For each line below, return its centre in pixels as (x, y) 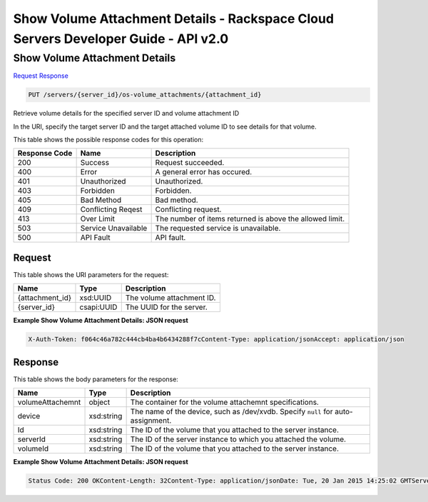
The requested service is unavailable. (218, 229)
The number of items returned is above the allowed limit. (250, 219)
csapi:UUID (98, 307)
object (100, 402)
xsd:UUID (96, 298)
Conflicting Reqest (111, 209)
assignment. (151, 421)
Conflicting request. (188, 209)
